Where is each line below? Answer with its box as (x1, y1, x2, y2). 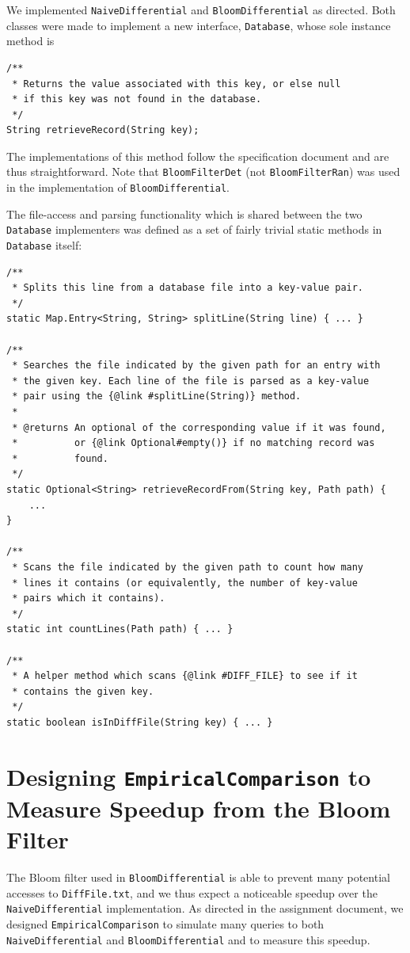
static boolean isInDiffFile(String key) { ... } (6, 716, 273, 728)
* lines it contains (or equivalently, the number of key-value (12, 577, 358, 589)
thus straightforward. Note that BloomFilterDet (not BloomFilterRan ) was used (6, 163, 401, 180)
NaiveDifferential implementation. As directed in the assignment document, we (6, 900, 404, 917)
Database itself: (6, 237, 82, 253)
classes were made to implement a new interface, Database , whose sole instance (6, 17, 391, 33)
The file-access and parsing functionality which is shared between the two (6, 205, 363, 222)
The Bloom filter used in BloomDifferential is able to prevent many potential (6, 869, 390, 886)
